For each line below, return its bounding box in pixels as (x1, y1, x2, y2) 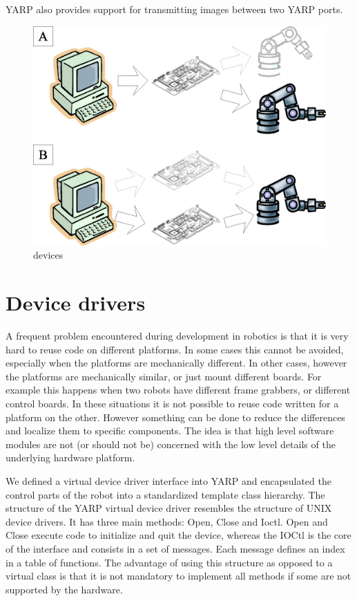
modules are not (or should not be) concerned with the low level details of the (6, 436, 336, 451)
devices (33, 248, 64, 262)
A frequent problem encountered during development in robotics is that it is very (6, 329, 349, 343)
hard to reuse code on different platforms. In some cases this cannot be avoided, (6, 342, 344, 356)
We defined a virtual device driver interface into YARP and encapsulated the (6, 474, 331, 488)
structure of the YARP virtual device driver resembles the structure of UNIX (6, 501, 332, 515)
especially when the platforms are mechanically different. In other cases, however (6, 355, 347, 370)
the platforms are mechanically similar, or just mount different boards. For (6, 369, 322, 383)
